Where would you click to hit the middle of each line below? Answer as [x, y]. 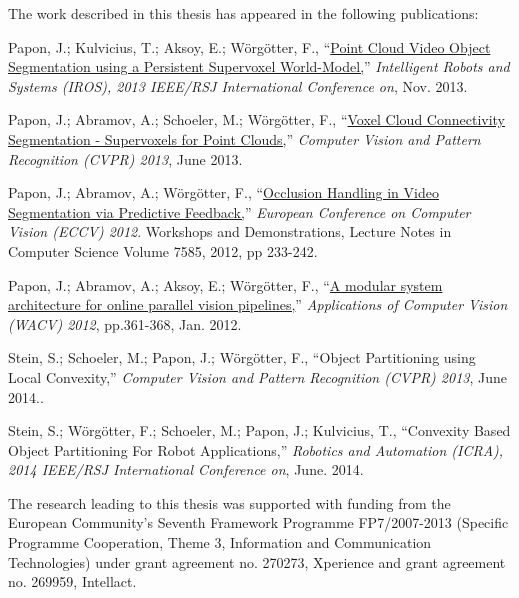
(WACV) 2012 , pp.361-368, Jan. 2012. [125, 323]
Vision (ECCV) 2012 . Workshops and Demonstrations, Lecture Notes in [230, 231]
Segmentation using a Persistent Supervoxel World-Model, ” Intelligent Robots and [259, 66]
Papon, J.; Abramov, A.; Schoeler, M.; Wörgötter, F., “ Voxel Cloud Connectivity [257, 119]
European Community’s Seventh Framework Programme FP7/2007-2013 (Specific [258, 522]
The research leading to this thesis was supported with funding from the [229, 502]
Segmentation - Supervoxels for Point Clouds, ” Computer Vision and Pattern [244, 138]
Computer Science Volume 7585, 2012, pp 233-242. [163, 250]
